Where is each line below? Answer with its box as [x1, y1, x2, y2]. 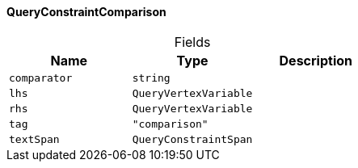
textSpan [9, 132, 60, 145]
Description [279, 52, 352, 69]
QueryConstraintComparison [6, 5, 166, 19]
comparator [9, 71, 73, 84]
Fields [174, 33, 211, 50]
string [132, 71, 171, 84]
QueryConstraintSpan [132, 132, 253, 145]
